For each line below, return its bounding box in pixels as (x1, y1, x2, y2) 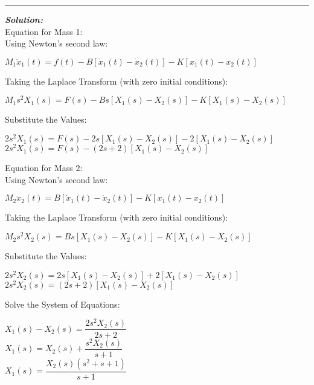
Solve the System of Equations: (5, 297, 120, 310)
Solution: (5, 13, 43, 25)
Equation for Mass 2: (5, 161, 83, 174)
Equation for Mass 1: (5, 25, 83, 37)
